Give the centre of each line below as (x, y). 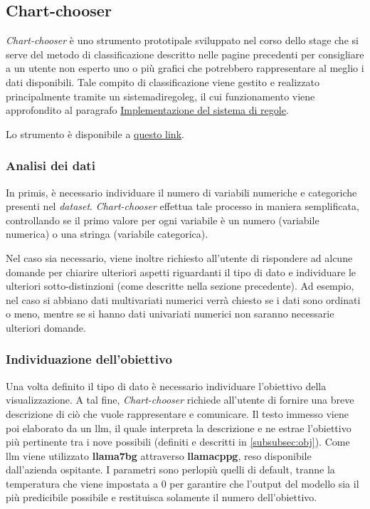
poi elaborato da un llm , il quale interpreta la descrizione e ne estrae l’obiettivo (179, 427)
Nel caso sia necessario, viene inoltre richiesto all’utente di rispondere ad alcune (179, 257)
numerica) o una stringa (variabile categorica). (107, 234)
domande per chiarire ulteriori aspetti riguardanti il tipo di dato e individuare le (181, 272)
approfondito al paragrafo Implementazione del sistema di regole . (147, 110)
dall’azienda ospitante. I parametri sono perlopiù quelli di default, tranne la (170, 469)
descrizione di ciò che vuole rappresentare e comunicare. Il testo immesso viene (177, 413)
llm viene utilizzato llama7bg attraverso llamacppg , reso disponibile (159, 455)
